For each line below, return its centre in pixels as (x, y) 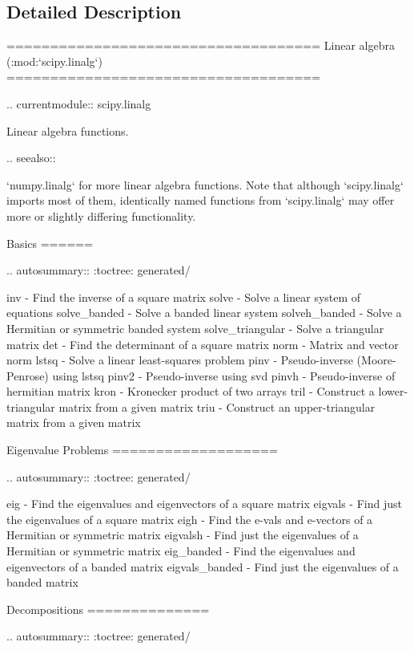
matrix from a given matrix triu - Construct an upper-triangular (217, 406)
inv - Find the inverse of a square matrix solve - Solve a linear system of (184, 297)
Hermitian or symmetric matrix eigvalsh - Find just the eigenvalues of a (183, 535)
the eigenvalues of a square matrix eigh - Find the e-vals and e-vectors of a (190, 519)
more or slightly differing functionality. (101, 215)
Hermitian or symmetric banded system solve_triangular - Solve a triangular (195, 328)
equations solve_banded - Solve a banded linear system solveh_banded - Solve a (204, 313)
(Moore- (376, 360)
